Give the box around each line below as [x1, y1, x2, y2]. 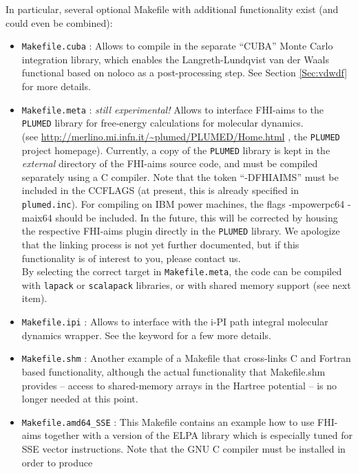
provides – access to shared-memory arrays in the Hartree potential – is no [21, 378, 337, 392]
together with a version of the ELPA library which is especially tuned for [44, 428, 353, 442]
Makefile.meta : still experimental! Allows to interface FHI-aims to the [21, 102, 324, 116]
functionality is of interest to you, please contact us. [21, 250, 241, 265]
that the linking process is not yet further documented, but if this [21, 237, 299, 251]
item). [21, 291, 48, 305]
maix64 [21, 210, 52, 224]
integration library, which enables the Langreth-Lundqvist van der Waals [21, 52, 329, 66]
